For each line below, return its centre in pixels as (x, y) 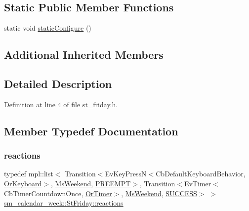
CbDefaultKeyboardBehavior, (201, 174)
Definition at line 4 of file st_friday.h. (61, 104)
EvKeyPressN (126, 174)
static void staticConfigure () (48, 28)
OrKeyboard (23, 183)
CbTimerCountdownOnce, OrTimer (58, 193)
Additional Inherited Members (84, 55)
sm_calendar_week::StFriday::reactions (64, 203)
